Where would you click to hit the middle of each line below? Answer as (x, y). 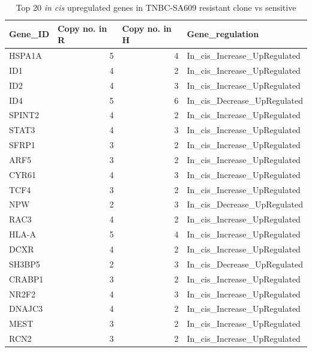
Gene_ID (29, 34)
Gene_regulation (223, 34)
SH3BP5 (25, 264)
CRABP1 (26, 279)
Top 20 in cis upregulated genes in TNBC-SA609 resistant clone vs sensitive (156, 7)
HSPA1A (25, 55)
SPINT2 (24, 115)
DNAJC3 (26, 309)
